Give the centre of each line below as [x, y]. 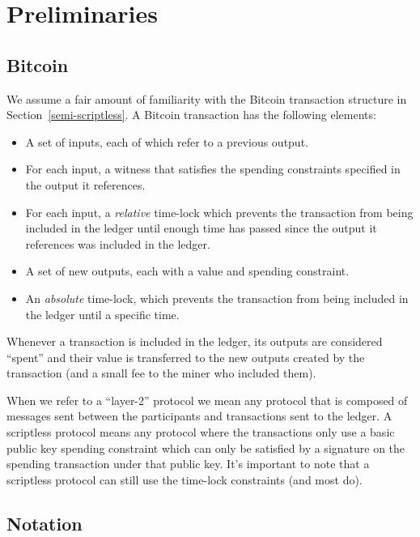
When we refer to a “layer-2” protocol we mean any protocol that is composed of [207, 400]
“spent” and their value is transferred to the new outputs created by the [186, 357]
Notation [45, 523]
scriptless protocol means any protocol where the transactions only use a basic [201, 432]
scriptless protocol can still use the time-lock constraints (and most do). [185, 479]
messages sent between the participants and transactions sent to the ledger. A [199, 416]
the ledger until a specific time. [102, 314]
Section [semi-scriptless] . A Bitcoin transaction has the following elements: [191, 115]
